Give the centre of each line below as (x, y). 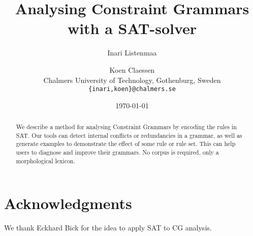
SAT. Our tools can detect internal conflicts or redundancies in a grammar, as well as (129, 135)
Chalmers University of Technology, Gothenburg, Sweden (132, 80)
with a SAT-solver (132, 28)
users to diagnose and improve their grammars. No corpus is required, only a (117, 152)
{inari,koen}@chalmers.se (132, 89)
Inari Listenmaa (132, 53)
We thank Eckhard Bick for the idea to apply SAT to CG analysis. (108, 228)
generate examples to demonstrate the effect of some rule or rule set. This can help (126, 144)
